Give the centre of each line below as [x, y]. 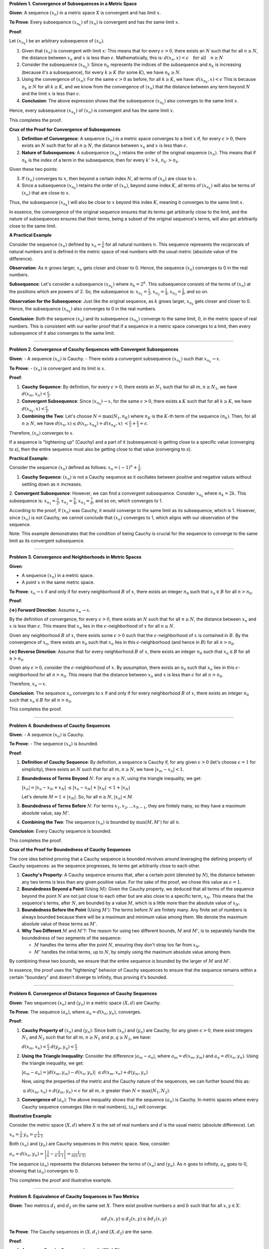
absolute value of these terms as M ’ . [60, 924]
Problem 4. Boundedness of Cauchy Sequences [60, 725]
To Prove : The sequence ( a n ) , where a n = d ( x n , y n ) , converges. [75, 1012]
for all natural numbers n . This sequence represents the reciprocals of [177, 244]
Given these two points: [34, 169]
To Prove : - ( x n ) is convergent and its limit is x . [57, 369]
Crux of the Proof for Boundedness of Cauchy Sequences [70, 850]
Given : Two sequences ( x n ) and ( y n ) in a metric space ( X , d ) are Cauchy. [85, 1003]
